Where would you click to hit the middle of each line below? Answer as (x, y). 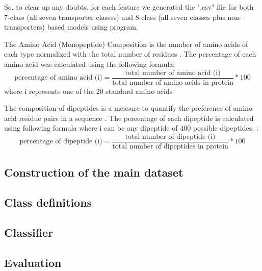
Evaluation (33, 262)
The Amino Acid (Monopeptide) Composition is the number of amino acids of (126, 44)
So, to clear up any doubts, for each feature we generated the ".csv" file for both (129, 7)
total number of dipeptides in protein (170, 147)
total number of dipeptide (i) (170, 137)
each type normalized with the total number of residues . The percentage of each (130, 54)
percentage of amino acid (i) (58, 78)
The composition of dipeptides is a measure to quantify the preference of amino (128, 108)
